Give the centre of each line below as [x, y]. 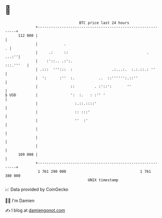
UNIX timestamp [103, 180]
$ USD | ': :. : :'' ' [55, 95]
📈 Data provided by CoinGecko [37, 189]
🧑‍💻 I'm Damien [20, 201]
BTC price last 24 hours [104, 23]
